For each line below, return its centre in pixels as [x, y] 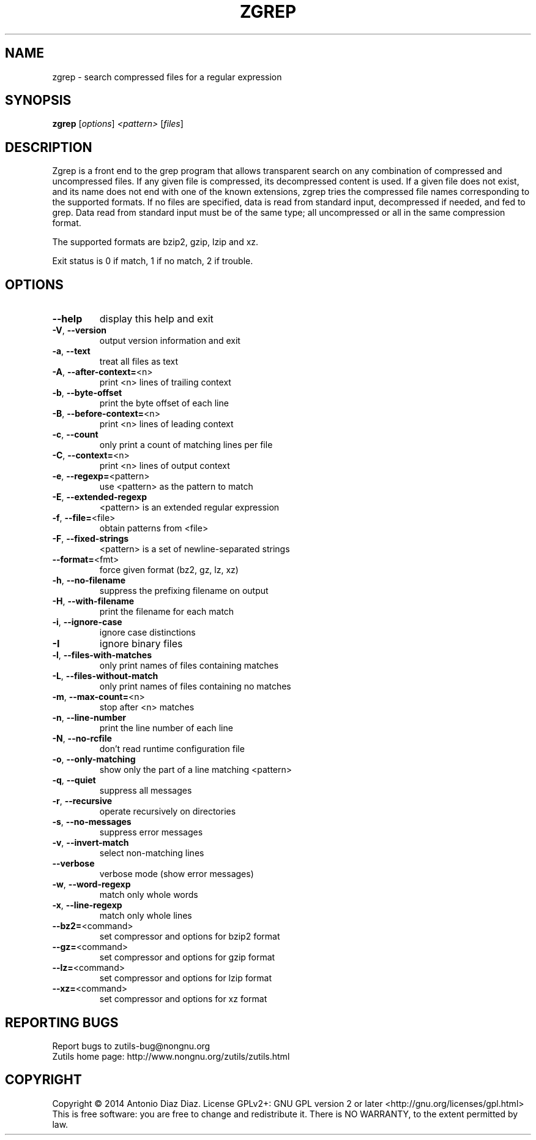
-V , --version [79, 330]
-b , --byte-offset [87, 393]
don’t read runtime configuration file [172, 749]
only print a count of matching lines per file [186, 445]
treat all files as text [139, 362]
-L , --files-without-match [105, 676]
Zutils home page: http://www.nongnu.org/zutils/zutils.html [171, 1056]
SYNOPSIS [38, 101]
